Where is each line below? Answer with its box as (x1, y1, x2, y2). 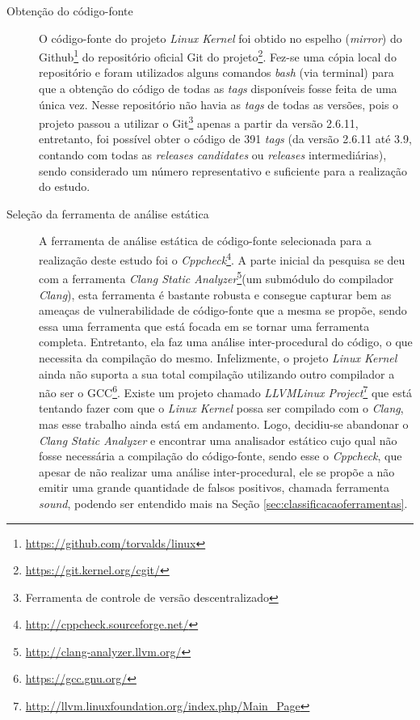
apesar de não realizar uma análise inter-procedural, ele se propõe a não (39, 463, 395, 480)
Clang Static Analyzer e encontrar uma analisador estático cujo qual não (39, 431, 397, 448)
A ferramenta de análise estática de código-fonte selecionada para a (39, 232, 372, 249)
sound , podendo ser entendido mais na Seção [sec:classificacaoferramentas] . (39, 494, 408, 511)
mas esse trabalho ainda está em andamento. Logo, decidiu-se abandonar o (39, 415, 409, 432)
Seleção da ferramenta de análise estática (6, 205, 209, 222)
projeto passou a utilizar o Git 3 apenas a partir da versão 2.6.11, (39, 112, 359, 131)
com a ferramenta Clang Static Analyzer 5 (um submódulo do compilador (39, 268, 394, 286)
